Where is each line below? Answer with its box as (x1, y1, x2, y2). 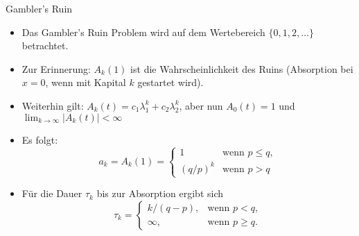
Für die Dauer (21, 186, 82, 201)
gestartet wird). (137, 75, 204, 90)
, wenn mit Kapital (45, 75, 126, 90)
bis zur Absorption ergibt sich (96, 186, 224, 201)
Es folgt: (21, 132, 58, 146)
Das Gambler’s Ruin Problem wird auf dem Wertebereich (21, 24, 265, 39)
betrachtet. (21, 38, 69, 53)
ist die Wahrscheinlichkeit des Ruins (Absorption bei (130, 61, 353, 76)
